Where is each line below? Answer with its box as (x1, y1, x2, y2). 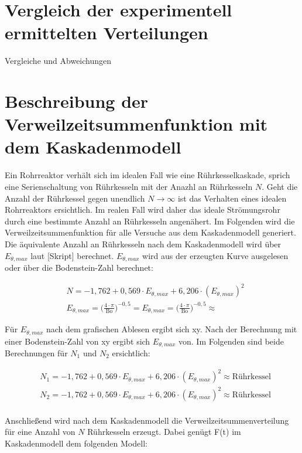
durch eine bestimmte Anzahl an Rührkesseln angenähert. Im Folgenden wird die (5, 214, 295, 227)
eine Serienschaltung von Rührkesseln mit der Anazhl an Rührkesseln (5, 180, 253, 192)
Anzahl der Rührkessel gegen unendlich (5, 192, 145, 204)
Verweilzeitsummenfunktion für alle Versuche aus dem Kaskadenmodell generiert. (5, 226, 296, 239)
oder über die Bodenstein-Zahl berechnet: (5, 261, 153, 274)
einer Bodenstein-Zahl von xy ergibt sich (5, 335, 150, 347)
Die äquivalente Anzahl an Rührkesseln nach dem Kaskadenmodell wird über (5, 237, 282, 250)
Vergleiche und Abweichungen (5, 55, 112, 67)
